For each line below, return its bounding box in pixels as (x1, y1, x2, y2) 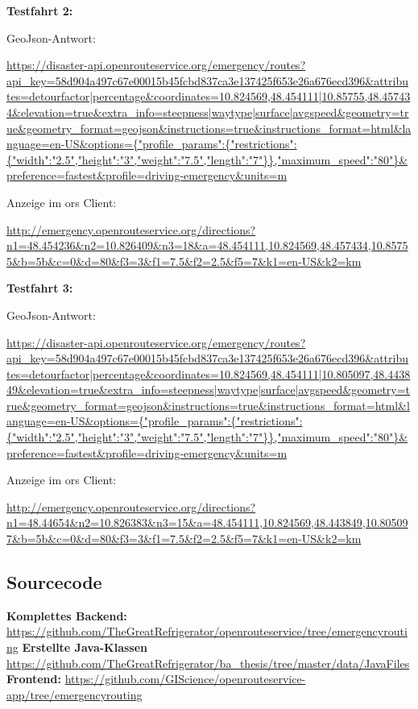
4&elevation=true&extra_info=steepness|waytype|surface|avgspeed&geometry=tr (6, 103, 409, 120)
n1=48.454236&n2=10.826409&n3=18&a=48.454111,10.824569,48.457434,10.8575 (6, 237, 408, 254)
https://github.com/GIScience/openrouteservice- (64, 670, 306, 687)
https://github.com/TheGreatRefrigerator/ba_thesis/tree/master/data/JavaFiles (6, 654, 410, 671)
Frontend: (6, 670, 61, 687)
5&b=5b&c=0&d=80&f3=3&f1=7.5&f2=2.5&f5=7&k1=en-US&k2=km (6, 252, 362, 269)
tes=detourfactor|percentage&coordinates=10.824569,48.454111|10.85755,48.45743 (6, 88, 411, 105)
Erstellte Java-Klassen (22, 639, 148, 656)
